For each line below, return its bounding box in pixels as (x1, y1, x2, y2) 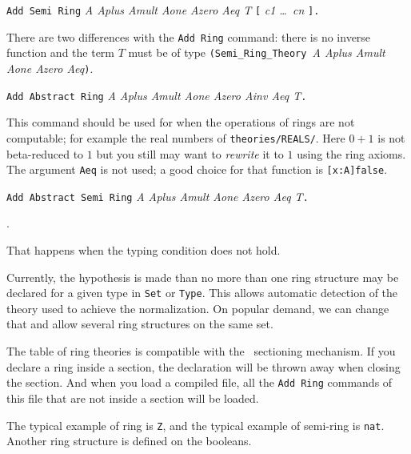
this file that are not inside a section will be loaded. (6, 389, 259, 406)
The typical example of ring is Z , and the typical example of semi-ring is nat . (6, 416, 385, 433)
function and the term (6, 44, 115, 61)
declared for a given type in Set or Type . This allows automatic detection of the (6, 284, 398, 301)
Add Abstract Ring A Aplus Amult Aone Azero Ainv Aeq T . (6, 86, 307, 103)
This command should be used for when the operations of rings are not (6, 114, 355, 131)
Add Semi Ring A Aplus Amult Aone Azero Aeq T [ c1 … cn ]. (6, 2, 320, 18)
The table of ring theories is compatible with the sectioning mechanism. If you (6, 343, 396, 360)
